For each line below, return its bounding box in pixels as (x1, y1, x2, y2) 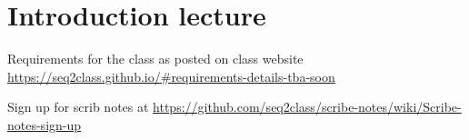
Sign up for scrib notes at (7, 97, 149, 116)
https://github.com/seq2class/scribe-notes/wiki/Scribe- (153, 97, 462, 116)
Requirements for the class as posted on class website (7, 49, 304, 68)
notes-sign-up (7, 115, 82, 134)
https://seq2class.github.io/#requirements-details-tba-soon (7, 66, 335, 85)
